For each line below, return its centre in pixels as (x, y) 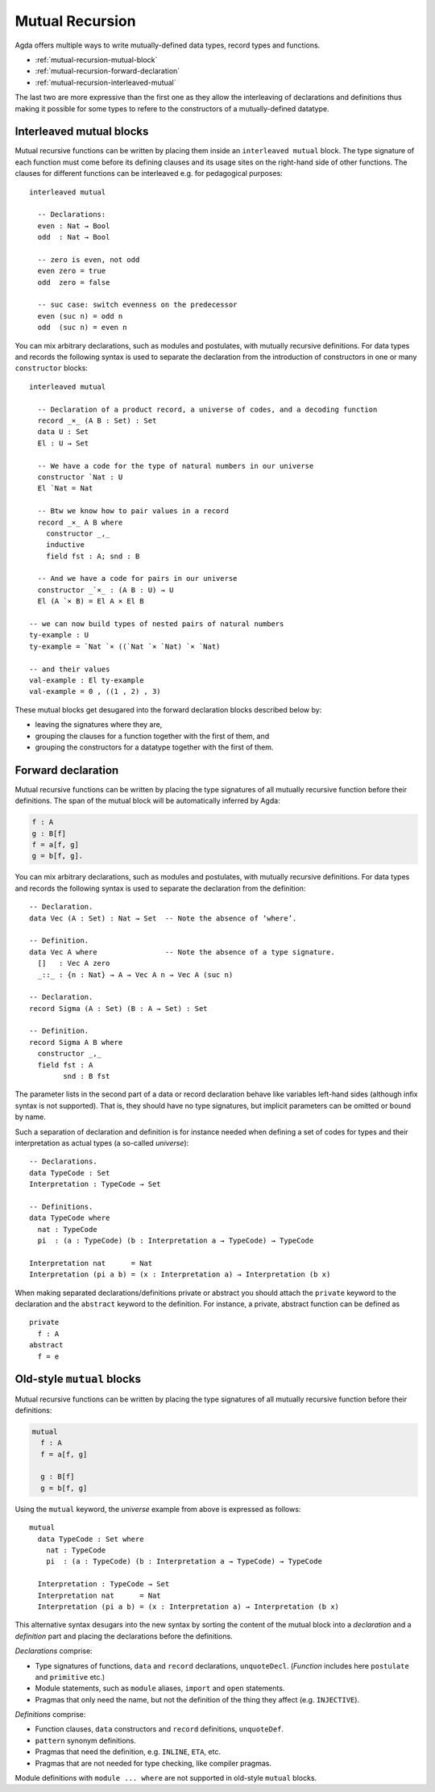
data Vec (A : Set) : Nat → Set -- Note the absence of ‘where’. (163, 918)
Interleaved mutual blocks (82, 132)
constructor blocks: (52, 368)
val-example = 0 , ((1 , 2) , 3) (95, 691)
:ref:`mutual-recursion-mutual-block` (96, 60)
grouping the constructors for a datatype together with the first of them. (154, 747)
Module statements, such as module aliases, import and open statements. (160, 1688)
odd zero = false (74, 282)
